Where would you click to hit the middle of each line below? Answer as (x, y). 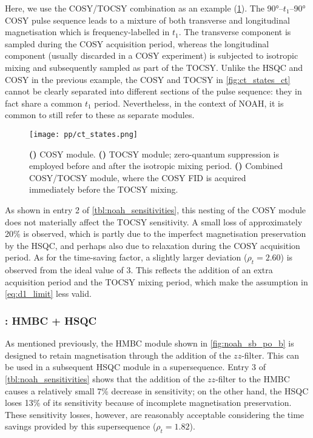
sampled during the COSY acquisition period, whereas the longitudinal (137, 43)
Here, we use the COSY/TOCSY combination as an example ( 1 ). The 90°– (144, 8)
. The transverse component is (235, 32)
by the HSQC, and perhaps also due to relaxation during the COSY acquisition (153, 245)
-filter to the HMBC (253, 378)
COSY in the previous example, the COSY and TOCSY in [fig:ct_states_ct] (148, 79)
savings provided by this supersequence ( (81, 426)
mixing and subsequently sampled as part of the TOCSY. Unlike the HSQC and (154, 67)
